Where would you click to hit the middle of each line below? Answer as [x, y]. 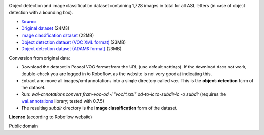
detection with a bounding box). [41, 13]
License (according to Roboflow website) [51, 117]
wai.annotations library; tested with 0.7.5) [63, 101]
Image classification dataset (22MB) [58, 35]
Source [29, 22]
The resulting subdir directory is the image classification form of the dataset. [99, 108]
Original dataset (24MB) [45, 28]
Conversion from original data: [40, 58]
